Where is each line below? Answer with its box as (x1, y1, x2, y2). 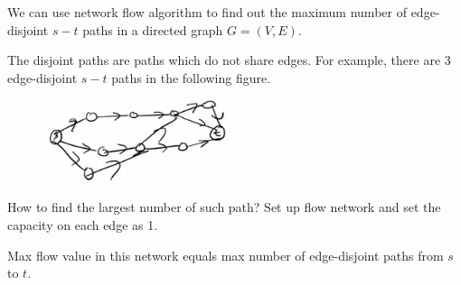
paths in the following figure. (111, 68, 271, 87)
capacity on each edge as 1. (7, 215, 158, 234)
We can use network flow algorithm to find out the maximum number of (7, 3, 407, 21)
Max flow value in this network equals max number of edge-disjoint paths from (7, 245, 444, 264)
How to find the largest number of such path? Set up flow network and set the (7, 198, 441, 216)
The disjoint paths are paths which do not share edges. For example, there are (7, 51, 441, 69)
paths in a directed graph (82, 20, 223, 39)
